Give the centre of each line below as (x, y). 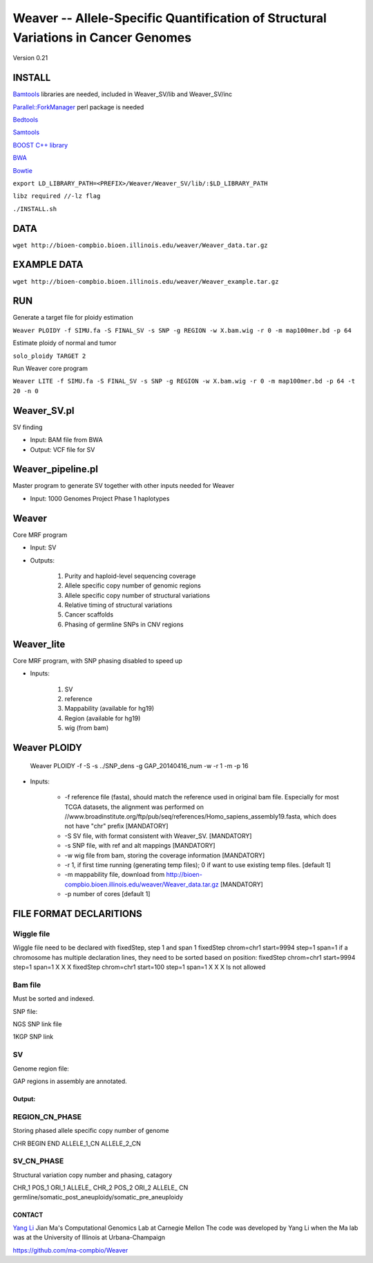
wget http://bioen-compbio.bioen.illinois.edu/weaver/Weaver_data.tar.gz (141, 245)
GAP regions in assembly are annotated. (70, 1081)
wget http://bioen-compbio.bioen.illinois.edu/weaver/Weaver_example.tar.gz (146, 281)
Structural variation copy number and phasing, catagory (93, 1175)
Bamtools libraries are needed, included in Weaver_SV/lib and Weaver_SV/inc (123, 94)
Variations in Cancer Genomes (102, 37)
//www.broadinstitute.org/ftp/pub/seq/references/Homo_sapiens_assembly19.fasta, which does (201, 817)
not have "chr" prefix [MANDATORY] (116, 826)
